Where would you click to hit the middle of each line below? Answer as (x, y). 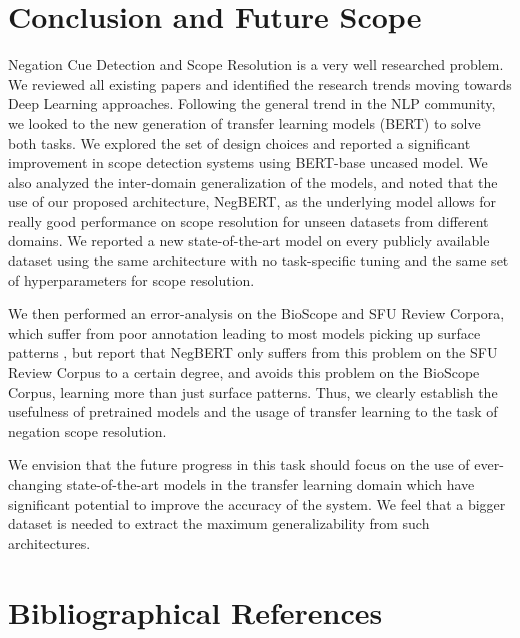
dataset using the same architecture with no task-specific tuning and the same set (258, 260)
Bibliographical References (195, 611)
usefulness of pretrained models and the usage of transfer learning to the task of (253, 411)
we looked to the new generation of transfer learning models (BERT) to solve (244, 122)
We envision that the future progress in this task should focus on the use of (239, 464)
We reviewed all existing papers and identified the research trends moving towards (260, 83)
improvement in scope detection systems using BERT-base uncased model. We (248, 162)
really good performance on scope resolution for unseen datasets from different (248, 220)
